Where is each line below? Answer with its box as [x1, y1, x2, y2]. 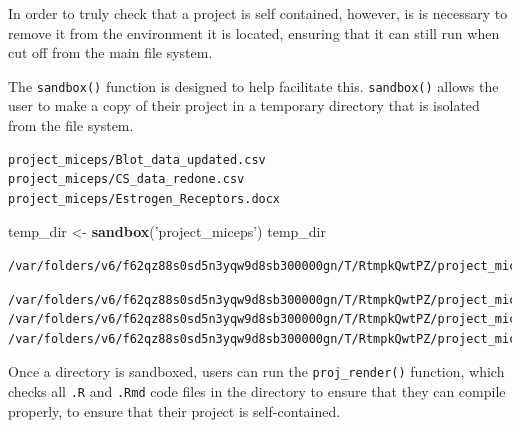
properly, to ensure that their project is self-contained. [8, 400, 341, 421]
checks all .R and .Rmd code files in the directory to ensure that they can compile [8, 381, 506, 402]
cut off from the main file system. [8, 42, 213, 63]
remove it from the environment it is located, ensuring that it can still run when [8, 22, 500, 43]
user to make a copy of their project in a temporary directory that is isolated [8, 95, 480, 116]
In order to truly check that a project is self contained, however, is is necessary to [8, 3, 508, 23]
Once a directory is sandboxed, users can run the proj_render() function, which [8, 361, 505, 382]
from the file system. [8, 115, 134, 136]
